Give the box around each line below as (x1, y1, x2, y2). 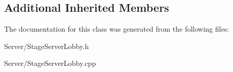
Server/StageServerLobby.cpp (4, 58, 96, 68)
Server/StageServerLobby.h (4, 40, 89, 51)
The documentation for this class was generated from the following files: (4, 23, 229, 34)
